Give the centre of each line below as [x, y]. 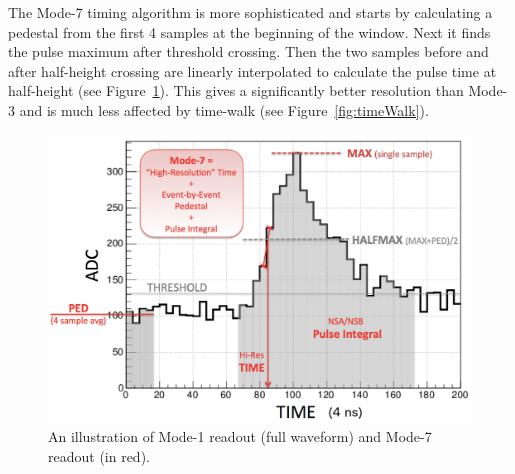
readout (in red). [99, 455]
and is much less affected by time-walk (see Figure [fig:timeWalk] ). [224, 109]
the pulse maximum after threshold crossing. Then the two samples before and [248, 51]
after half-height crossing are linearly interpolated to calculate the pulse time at [252, 70]
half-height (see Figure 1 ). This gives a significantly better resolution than [236, 90]
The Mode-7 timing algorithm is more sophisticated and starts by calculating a [250, 12]
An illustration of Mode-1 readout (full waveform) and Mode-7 [240, 435]
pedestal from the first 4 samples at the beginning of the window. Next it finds [249, 31]
